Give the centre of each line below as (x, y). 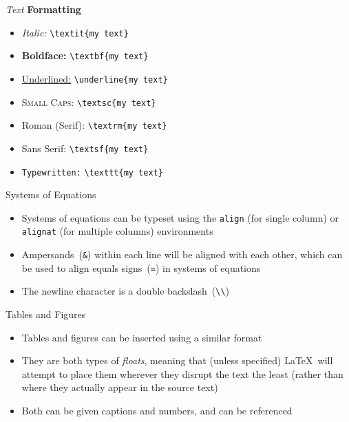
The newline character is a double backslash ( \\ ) (126, 291)
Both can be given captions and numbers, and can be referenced (157, 411)
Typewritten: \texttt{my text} (92, 172)
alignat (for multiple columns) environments (117, 231)
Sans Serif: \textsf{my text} (85, 148)
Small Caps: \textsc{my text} (89, 102)
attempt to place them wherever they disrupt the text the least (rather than (182, 373)
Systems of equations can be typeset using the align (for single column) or (180, 217)
